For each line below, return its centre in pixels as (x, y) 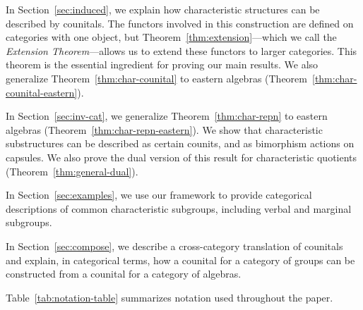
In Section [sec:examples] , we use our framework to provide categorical (159, 195)
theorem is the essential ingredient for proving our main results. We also (162, 64)
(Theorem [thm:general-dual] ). (72, 171)
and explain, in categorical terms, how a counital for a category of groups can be (180, 260)
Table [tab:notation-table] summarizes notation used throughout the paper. (169, 297)
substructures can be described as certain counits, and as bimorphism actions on (180, 143)
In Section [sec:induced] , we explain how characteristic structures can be (163, 9)
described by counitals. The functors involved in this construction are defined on (180, 23)
